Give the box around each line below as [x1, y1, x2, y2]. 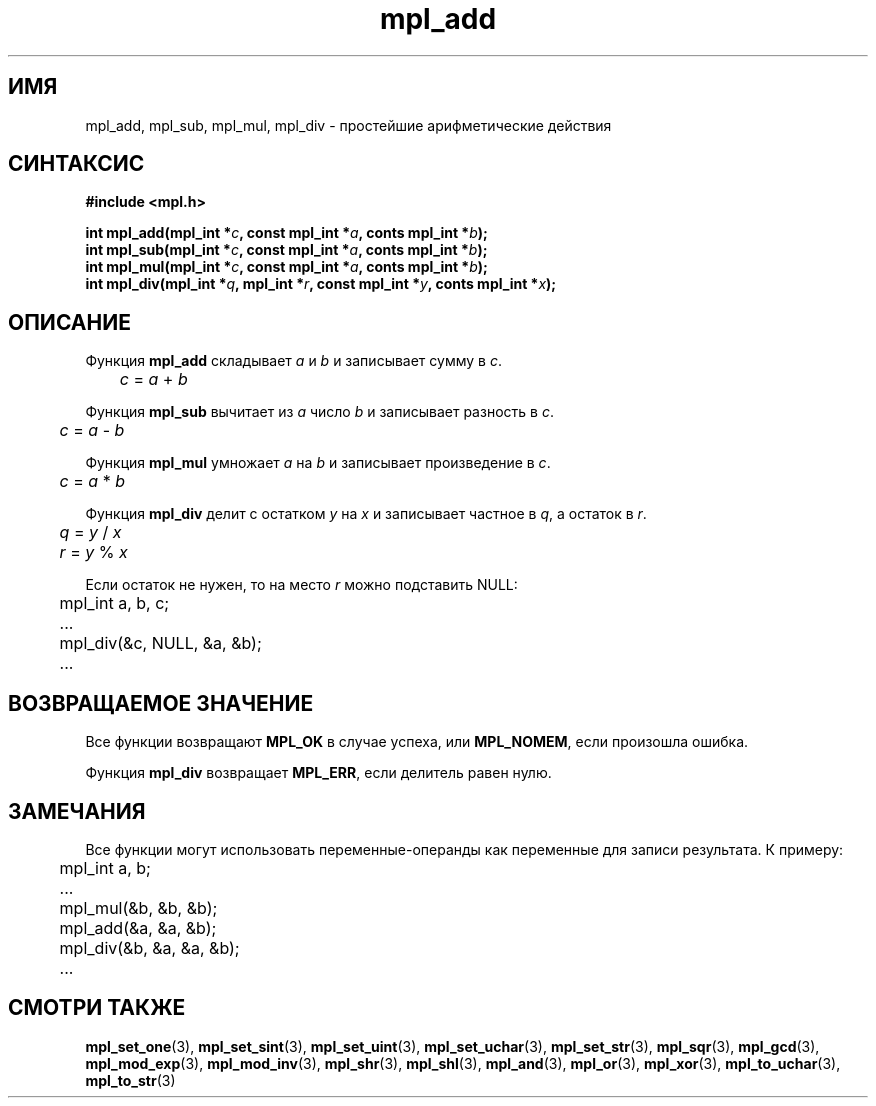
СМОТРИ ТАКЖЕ [8, 995, 186, 1021]
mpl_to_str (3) [85, 1071, 176, 1089]
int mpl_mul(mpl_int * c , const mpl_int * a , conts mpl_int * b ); [85, 258, 488, 276]
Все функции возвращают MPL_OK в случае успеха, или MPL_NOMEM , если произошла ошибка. [85, 733, 749, 751]
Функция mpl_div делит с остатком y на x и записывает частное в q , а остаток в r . [85, 505, 647, 523]
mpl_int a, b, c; [59, 593, 170, 614]
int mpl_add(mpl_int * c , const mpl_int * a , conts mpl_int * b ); [85, 224, 488, 242]
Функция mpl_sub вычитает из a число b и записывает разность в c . [85, 403, 554, 421]
